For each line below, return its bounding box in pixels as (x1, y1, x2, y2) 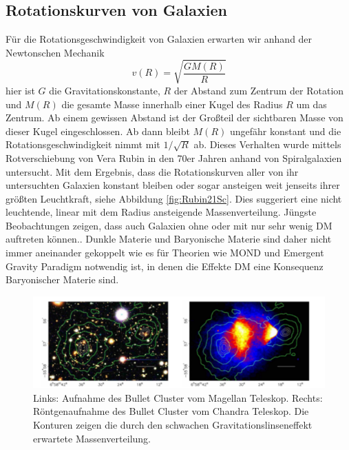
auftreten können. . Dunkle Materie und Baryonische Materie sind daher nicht (6, 232, 332, 246)
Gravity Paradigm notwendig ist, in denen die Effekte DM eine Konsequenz (6, 258, 324, 273)
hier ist (6, 83, 35, 97)
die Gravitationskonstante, (49, 83, 160, 97)
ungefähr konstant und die (229, 123, 341, 138)
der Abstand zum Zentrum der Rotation (173, 83, 344, 97)
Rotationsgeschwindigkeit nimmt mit (6, 137, 160, 152)
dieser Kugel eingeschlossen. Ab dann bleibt (6, 123, 190, 138)
